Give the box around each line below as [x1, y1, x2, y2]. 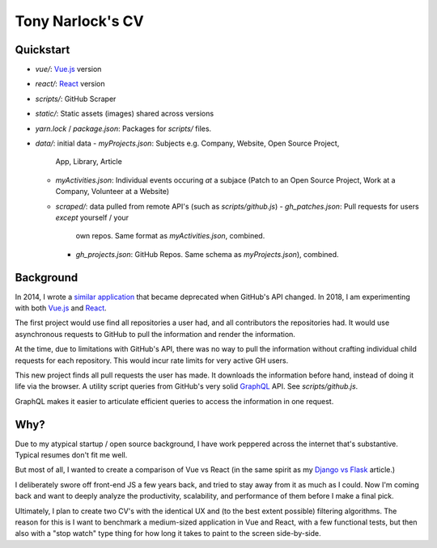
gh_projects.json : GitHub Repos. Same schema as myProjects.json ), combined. [75, 249, 339, 259]
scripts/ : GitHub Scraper [35, 94, 117, 103]
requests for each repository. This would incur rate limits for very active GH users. [15, 356, 289, 365]
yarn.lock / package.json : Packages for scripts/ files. [35, 124, 212, 133]
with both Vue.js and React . [15, 303, 107, 313]
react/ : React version [35, 79, 105, 89]
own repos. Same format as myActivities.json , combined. [75, 231, 265, 241]
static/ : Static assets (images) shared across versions [35, 109, 214, 119]
